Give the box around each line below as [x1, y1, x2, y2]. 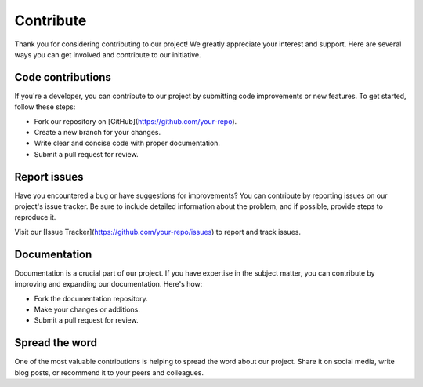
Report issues [14, 170, 84, 184]
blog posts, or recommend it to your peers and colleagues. [14, 367, 204, 377]
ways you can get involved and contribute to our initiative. [14, 49, 201, 59]
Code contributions [14, 71, 111, 84]
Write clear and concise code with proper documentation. [34, 138, 221, 148]
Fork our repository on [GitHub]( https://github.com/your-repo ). [34, 116, 237, 126]
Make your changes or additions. [34, 305, 140, 314]
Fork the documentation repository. [34, 294, 148, 303]
